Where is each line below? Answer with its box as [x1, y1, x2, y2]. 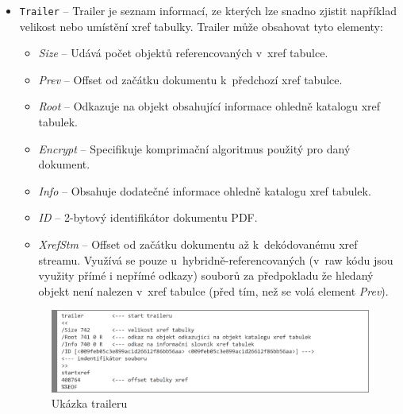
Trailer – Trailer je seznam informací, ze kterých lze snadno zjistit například [19, 2, 397, 18]
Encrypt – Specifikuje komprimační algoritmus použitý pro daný [38, 140, 351, 157]
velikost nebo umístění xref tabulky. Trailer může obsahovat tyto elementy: [19, 17, 383, 34]
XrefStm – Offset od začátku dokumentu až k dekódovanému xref [38, 236, 358, 252]
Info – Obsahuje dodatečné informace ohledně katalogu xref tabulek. [38, 182, 371, 199]
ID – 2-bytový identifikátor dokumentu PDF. [38, 209, 258, 226]
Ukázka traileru [51, 395, 128, 412]
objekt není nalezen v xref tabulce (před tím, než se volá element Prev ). [38, 282, 389, 299]
